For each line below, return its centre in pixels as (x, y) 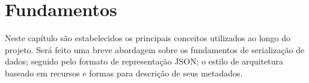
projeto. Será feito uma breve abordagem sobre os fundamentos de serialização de (155, 49)
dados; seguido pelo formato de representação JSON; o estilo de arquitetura (144, 61)
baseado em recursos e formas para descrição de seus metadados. (124, 73)
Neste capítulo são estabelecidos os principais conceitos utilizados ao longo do (148, 38)
